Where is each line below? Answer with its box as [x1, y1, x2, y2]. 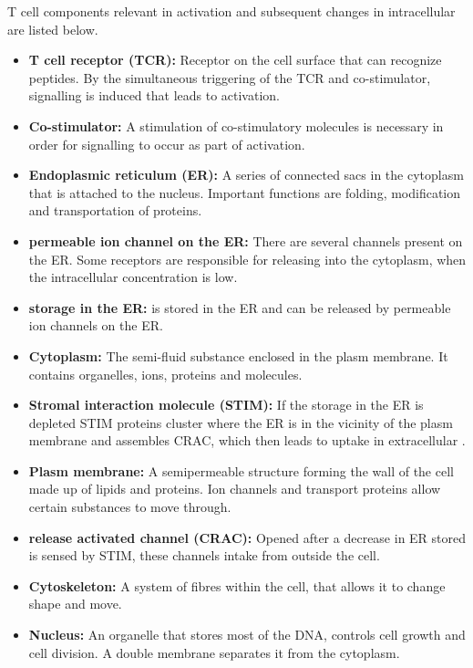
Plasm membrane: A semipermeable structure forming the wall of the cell [28, 461, 454, 480]
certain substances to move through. [28, 497, 231, 517]
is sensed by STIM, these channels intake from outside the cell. [28, 546, 380, 565]
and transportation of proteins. [28, 201, 202, 220]
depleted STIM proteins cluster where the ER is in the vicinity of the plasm [28, 412, 453, 432]
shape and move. [28, 594, 122, 613]
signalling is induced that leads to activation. [28, 86, 280, 105]
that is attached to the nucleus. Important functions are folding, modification [28, 183, 461, 202]
